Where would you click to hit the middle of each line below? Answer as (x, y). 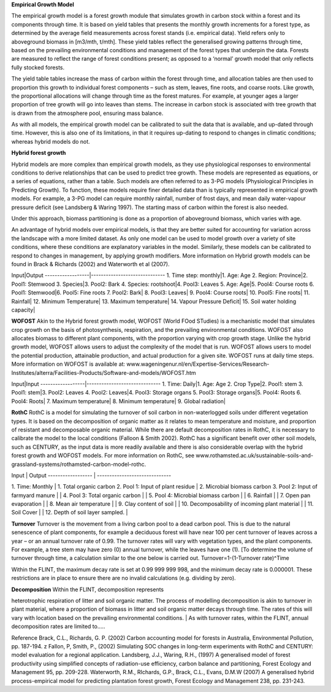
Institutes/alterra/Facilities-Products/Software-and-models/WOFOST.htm (104, 372)
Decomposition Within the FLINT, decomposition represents (88, 589)
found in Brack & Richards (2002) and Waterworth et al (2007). (90, 264)
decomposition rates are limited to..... (58, 626)
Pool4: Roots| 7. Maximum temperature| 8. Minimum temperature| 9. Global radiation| (119, 401)
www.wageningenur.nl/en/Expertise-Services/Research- (198, 364)
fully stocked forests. (38, 67)
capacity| (23, 310)
